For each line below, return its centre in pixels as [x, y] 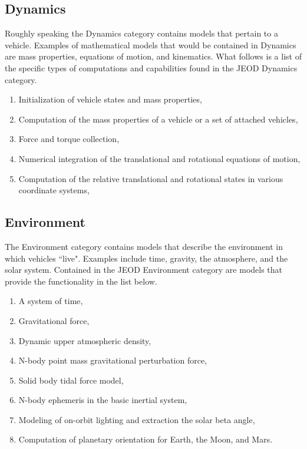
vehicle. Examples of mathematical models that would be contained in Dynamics [151, 44]
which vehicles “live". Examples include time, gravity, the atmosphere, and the [146, 258]
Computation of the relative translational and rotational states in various [151, 178]
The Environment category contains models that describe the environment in [144, 246]
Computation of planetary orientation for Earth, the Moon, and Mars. [146, 439]
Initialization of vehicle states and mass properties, [110, 99]
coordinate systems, [54, 190]
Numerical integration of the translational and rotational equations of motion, [159, 158]
